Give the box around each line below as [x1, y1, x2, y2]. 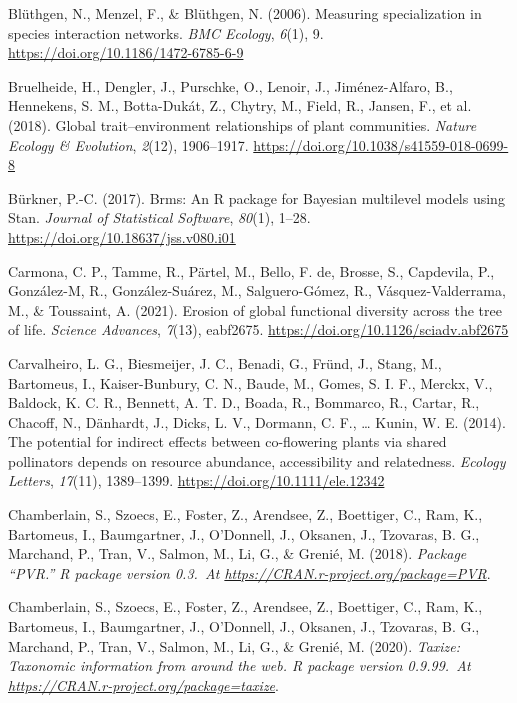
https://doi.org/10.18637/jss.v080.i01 [8, 226, 236, 247]
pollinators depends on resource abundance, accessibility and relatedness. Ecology [8, 450, 506, 471]
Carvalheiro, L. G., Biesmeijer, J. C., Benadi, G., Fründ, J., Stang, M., [8, 352, 442, 373]
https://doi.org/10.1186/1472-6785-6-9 [8, 42, 244, 63]
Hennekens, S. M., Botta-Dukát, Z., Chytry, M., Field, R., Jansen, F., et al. [8, 95, 472, 116]
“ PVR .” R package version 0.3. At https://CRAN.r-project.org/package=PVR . [8, 562, 491, 583]
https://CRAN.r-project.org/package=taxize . [8, 674, 279, 695]
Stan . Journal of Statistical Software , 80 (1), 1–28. [8, 207, 311, 228]
